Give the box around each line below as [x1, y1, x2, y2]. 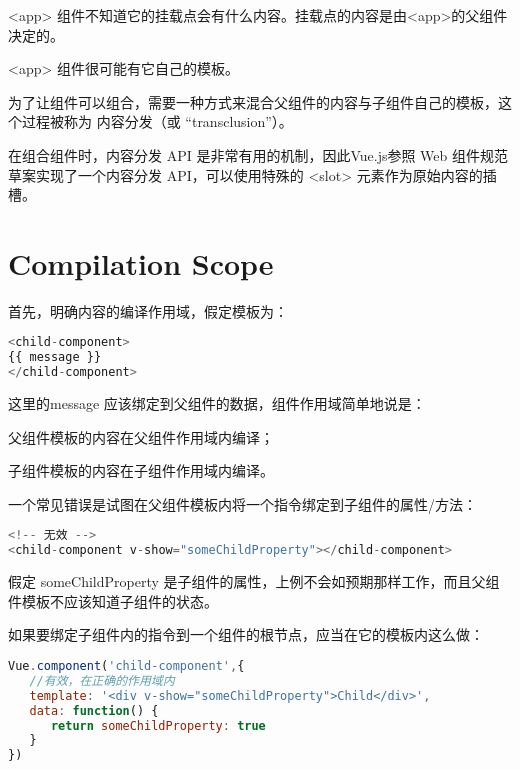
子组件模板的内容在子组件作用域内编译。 [8, 460, 274, 481]
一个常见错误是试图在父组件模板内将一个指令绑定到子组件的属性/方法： [8, 493, 477, 514]
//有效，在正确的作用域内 [29, 673, 175, 688]
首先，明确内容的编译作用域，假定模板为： [8, 300, 288, 321]
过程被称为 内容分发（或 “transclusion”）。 [21, 111, 293, 132]
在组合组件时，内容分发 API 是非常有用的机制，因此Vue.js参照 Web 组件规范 [8, 144, 508, 165]
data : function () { [29, 703, 159, 718]
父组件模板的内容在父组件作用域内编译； [8, 426, 274, 447]
